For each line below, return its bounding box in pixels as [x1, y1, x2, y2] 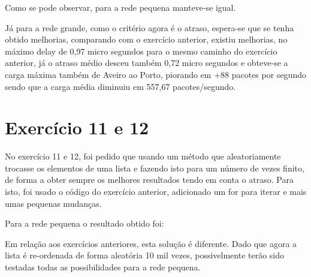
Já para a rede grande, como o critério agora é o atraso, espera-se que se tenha [5, 21, 294, 34]
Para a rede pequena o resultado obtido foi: [5, 217, 164, 230]
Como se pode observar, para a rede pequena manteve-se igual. [5, 1, 236, 13]
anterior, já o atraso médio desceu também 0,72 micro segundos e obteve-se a [5, 56, 288, 69]
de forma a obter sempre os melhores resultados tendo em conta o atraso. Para [5, 173, 294, 186]
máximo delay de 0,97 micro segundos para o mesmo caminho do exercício [5, 44, 277, 57]
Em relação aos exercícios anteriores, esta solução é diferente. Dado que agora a [5, 237, 297, 249]
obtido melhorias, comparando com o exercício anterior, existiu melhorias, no [5, 33, 288, 46]
